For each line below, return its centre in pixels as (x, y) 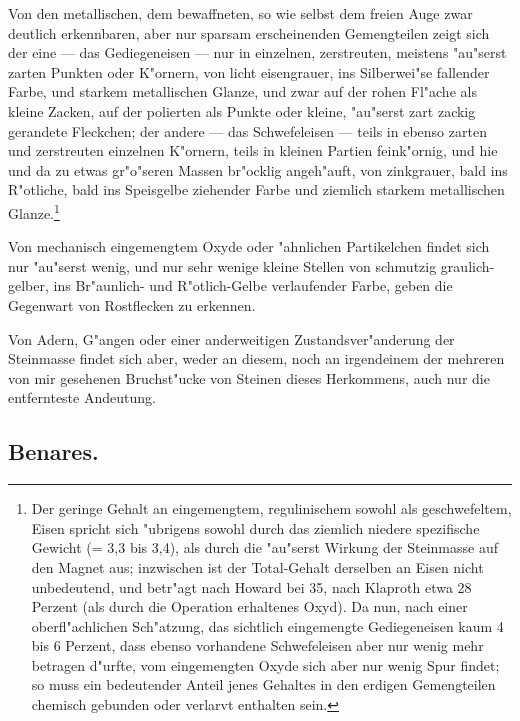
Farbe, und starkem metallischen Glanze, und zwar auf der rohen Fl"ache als (242, 91)
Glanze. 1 (34, 211)
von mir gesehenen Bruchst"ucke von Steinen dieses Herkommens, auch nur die (249, 377)
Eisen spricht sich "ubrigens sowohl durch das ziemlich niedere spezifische (255, 527)
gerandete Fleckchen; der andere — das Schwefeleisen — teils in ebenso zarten (247, 130)
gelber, (28, 285)
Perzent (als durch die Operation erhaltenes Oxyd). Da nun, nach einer (249, 606)
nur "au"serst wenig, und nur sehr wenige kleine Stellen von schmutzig (222, 265)
